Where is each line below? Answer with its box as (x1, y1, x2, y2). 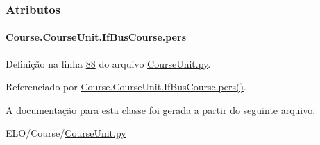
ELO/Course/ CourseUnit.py (6, 126, 126, 140)
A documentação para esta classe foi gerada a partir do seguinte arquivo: (6, 102, 316, 117)
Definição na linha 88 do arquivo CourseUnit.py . (6, 56, 211, 70)
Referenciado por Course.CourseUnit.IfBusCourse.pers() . (6, 79, 246, 94)
